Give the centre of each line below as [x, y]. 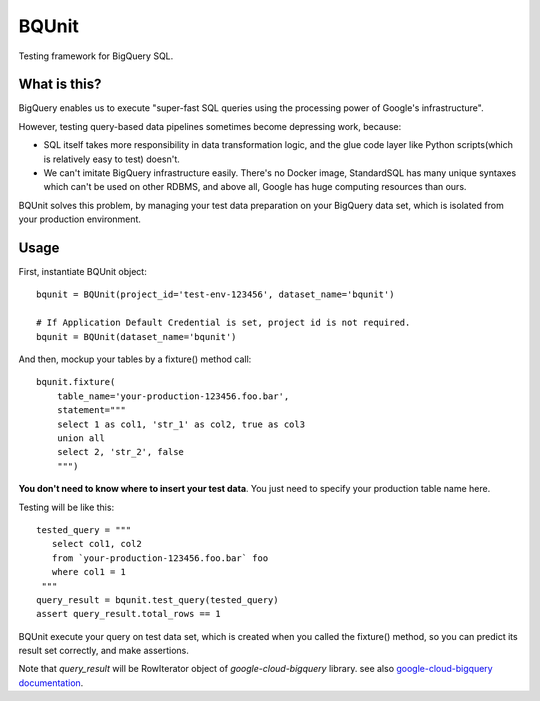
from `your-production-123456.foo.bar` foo [160, 558]
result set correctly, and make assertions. [103, 651]
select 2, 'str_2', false [120, 452]
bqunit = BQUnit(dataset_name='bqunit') [136, 336]
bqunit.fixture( [76, 382]
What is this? [60, 84]
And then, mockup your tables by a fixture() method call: [135, 359]
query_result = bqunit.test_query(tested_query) [157, 599]
